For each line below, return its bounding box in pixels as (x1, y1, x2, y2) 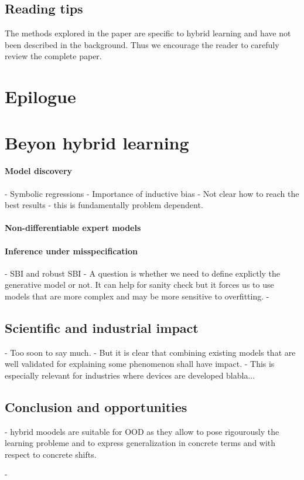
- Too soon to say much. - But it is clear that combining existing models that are (5, 346, 296, 358)
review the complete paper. (5, 50, 102, 62)
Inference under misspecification (5, 244, 138, 257)
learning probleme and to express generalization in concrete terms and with (5, 437, 276, 449)
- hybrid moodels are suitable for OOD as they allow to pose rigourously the (5, 425, 279, 437)
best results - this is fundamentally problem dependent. (5, 199, 203, 211)
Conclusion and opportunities (5, 397, 187, 416)
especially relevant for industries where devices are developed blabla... (5, 369, 255, 381)
